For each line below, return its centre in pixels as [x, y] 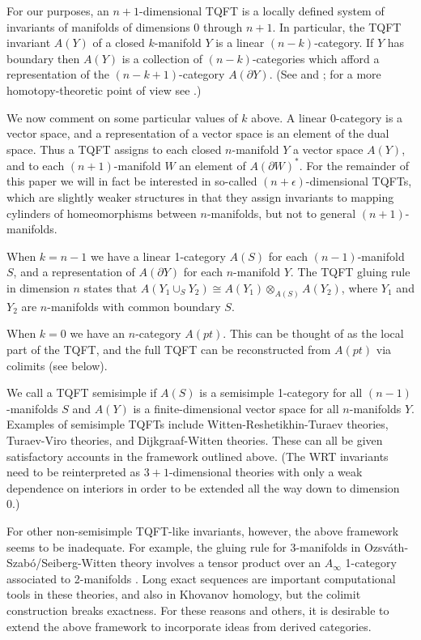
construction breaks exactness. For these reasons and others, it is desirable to [198, 610]
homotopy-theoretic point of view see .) [104, 90]
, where [359, 288]
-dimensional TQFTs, [359, 181]
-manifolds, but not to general [281, 213]
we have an [98, 333]
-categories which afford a [316, 58]
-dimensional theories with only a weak [266, 472]
